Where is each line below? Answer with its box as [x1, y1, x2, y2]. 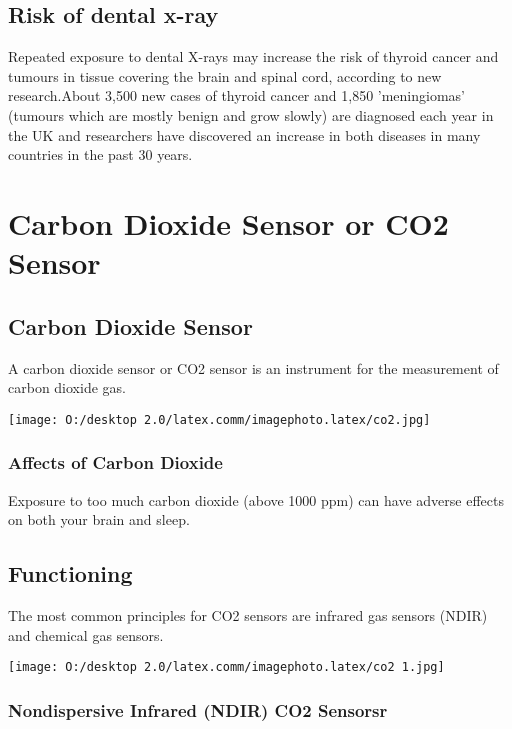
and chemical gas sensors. [8, 624, 164, 645]
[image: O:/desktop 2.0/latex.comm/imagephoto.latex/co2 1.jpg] [8, 660, 445, 675]
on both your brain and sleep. [8, 509, 190, 530]
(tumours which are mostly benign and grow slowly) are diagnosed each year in [8, 104, 494, 125]
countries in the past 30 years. [8, 144, 193, 165]
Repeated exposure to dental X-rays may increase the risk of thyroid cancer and [8, 46, 499, 67]
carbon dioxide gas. [8, 377, 126, 398]
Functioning [8, 558, 133, 589]
